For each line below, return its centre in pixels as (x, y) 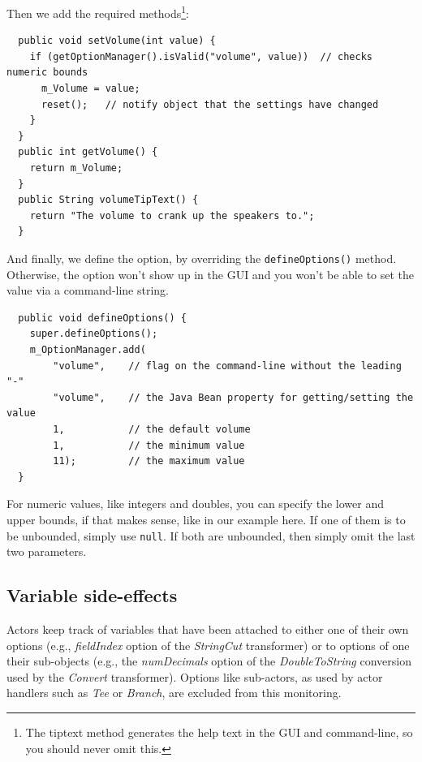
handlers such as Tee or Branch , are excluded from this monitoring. (174, 693)
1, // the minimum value (149, 445)
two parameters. (47, 551)
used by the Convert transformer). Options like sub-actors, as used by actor (195, 676)
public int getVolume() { (88, 152)
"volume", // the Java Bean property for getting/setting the (233, 397)
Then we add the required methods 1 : (98, 12)
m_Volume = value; (90, 89)
